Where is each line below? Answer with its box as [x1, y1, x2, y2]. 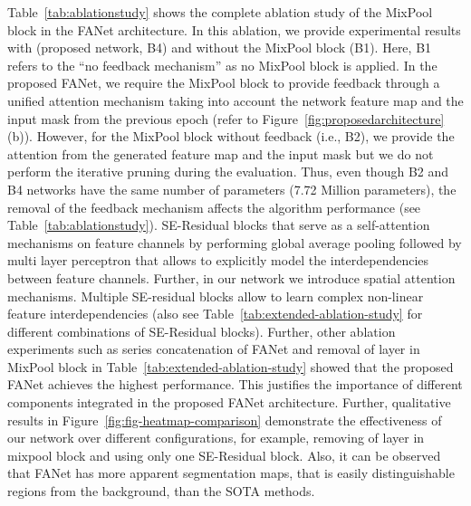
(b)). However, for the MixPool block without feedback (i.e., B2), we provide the [7, 127, 455, 146]
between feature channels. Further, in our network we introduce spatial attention [7, 268, 456, 287]
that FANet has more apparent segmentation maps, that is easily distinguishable [7, 463, 455, 482]
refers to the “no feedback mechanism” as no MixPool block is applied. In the [7, 55, 437, 74]
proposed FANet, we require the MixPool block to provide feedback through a [7, 73, 440, 92]
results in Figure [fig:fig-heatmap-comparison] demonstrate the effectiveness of [7, 410, 442, 429]
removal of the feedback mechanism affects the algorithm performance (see [7, 197, 421, 216]
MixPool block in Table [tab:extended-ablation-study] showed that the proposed [7, 357, 454, 376]
